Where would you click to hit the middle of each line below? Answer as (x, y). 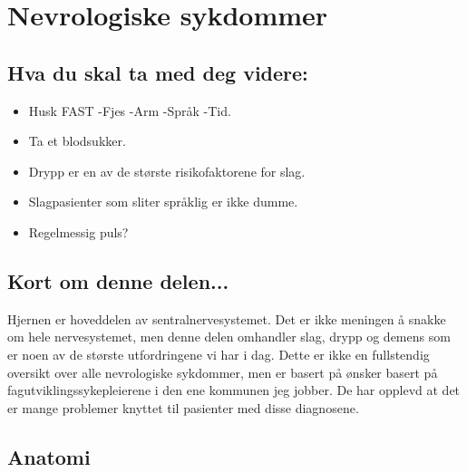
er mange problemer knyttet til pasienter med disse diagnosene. (183, 407)
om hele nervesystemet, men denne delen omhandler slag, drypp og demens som (229, 337)
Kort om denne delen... (118, 280)
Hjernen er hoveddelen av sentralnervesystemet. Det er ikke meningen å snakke (227, 318)
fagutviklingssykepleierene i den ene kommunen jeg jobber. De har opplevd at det (234, 390)
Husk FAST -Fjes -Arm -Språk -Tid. (130, 110)
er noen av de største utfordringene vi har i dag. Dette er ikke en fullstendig (219, 354)
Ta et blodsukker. (77, 141)
